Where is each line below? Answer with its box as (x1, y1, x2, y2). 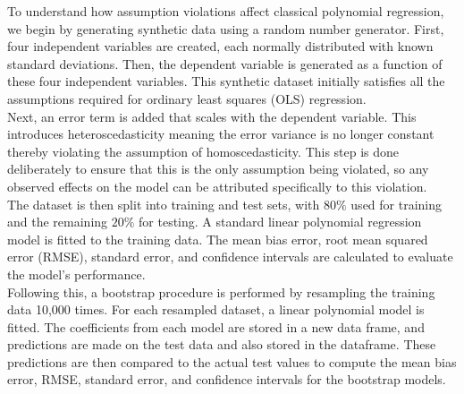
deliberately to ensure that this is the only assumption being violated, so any (7, 159, 429, 178)
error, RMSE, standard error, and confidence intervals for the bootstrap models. (7, 370, 446, 389)
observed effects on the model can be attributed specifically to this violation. (7, 176, 427, 195)
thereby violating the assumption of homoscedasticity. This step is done (7, 141, 400, 160)
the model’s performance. (7, 264, 146, 283)
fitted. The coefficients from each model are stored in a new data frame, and (7, 317, 425, 336)
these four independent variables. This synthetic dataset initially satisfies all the (7, 72, 445, 90)
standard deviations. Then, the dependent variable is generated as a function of (7, 54, 443, 73)
